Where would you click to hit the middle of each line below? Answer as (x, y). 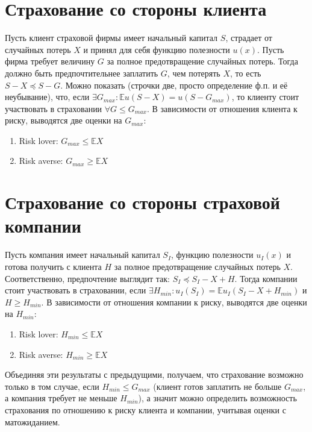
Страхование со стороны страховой (142, 202)
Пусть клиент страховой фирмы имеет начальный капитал (111, 38)
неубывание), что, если (47, 97)
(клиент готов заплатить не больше (217, 386)
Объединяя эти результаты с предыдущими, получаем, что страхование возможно (154, 374)
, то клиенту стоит (265, 97)
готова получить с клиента (53, 266)
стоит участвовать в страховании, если (76, 290)
